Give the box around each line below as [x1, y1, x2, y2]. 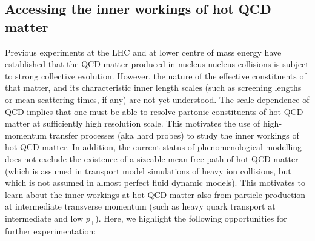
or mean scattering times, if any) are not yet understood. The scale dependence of [5, 93, 310, 105]
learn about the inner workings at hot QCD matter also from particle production [5, 188, 306, 200]
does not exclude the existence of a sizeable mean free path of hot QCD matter [5, 152, 299, 165]
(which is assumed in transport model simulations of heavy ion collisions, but [5, 164, 291, 177]
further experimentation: [5, 224, 96, 237]
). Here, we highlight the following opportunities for [95, 211, 287, 224]
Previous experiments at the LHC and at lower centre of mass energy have [5, 45, 282, 58]
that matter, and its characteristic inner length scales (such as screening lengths [5, 81, 302, 94]
